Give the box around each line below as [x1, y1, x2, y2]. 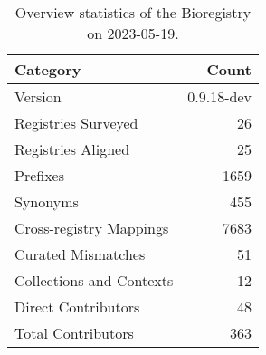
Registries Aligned [14, 139, 130, 159]
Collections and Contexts [14, 270, 174, 291]
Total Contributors [14, 322, 134, 343]
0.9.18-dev [187, 86, 252, 107]
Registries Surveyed [14, 112, 138, 133]
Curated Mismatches [14, 244, 146, 264]
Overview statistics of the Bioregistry [14, 2, 252, 23]
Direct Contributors [14, 296, 140, 317]
